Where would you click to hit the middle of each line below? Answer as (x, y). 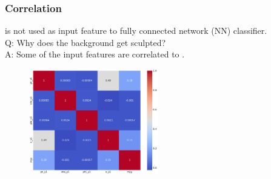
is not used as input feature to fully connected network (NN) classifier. (136, 31)
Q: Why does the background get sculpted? (85, 42)
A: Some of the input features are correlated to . (95, 54)
